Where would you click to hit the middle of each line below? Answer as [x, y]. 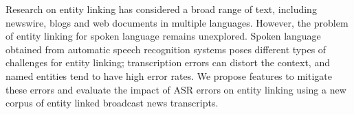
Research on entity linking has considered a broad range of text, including [161, 9]
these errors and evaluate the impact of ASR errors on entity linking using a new [176, 89]
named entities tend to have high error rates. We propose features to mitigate [169, 75]
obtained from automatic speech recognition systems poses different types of [166, 49]
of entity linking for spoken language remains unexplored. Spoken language [163, 36]
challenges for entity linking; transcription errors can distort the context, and [168, 62]
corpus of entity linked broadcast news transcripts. [112, 103]
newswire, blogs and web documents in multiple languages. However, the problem [177, 22]
